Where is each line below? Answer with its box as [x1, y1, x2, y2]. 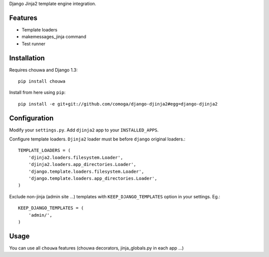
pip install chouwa [18, 78, 66, 84]
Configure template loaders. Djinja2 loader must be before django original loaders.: [9, 136, 186, 142]
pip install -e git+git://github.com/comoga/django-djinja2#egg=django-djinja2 [18, 101, 218, 107]
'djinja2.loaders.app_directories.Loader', [28, 162, 136, 167]
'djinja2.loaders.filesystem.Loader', [28, 154, 124, 160]
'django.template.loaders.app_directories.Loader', [28, 176, 157, 181]
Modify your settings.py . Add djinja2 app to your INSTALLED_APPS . [9, 127, 159, 133]
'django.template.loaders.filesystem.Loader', [28, 168, 144, 174]
